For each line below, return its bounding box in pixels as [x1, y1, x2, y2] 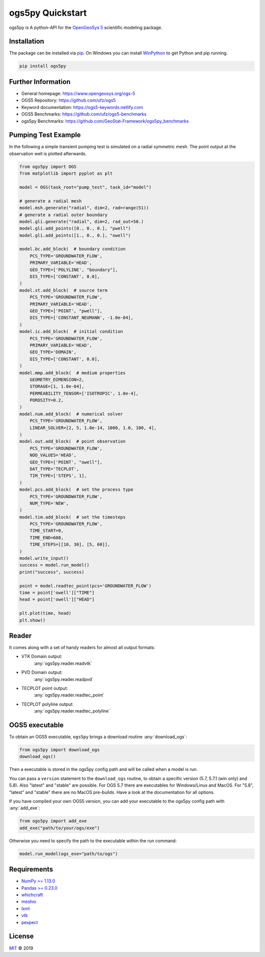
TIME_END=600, [29, 535, 64, 540]
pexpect [21, 919, 38, 925]
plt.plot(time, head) [19, 610, 72, 616]
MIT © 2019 [9, 945, 33, 951]
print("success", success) [19, 569, 84, 574]
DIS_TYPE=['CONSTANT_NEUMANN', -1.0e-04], [29, 315, 133, 321]
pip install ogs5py [19, 63, 66, 69]
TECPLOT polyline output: [21, 701, 74, 707]
